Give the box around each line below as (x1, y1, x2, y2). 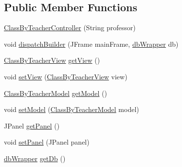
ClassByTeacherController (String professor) (4, 22, 136, 33)
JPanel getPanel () (4, 120, 60, 130)
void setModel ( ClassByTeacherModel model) (4, 104, 139, 114)
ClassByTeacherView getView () (4, 55, 100, 65)
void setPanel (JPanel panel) (4, 137, 90, 147)
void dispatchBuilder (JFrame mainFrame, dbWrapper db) (4, 38, 179, 49)
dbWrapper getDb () (4, 153, 66, 163)
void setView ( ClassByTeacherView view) (4, 71, 127, 81)
